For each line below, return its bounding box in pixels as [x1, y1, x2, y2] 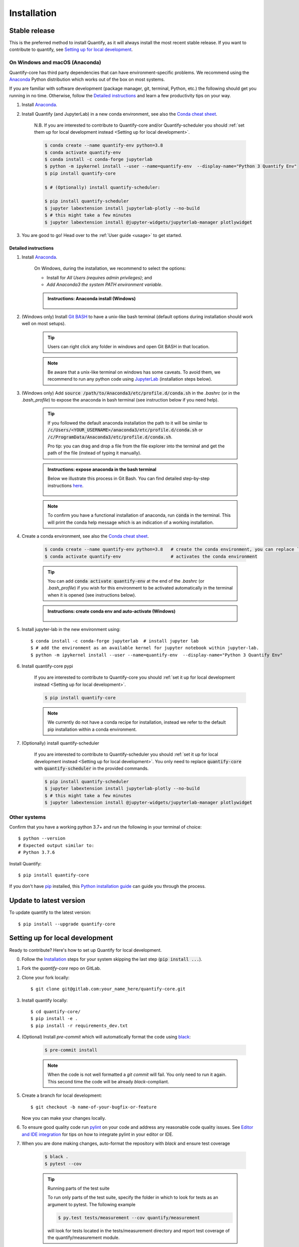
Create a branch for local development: [21, 1092, 102, 1098]
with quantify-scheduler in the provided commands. [34, 766, 149, 772]
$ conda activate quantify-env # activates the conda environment [44, 554, 258, 559]
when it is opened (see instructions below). [47, 592, 137, 598]
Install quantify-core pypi [21, 663, 73, 669]
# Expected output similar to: [18, 842, 95, 848]
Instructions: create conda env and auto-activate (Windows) [47, 609, 176, 615]
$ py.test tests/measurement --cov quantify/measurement [58, 1215, 200, 1221]
